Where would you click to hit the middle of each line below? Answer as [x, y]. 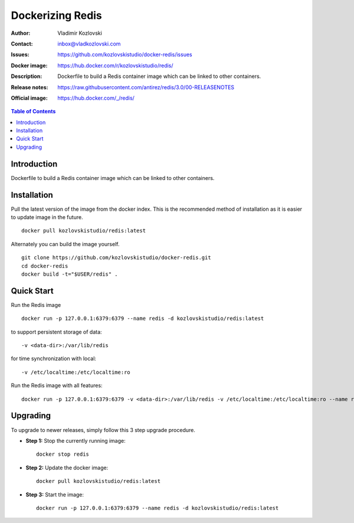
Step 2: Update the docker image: [67, 468]
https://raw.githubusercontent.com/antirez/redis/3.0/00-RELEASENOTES [146, 87]
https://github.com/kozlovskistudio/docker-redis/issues [125, 55]
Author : [21, 33]
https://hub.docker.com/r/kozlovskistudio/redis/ [115, 66]
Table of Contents [33, 112]
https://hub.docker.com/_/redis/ [96, 98]
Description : [27, 76]
